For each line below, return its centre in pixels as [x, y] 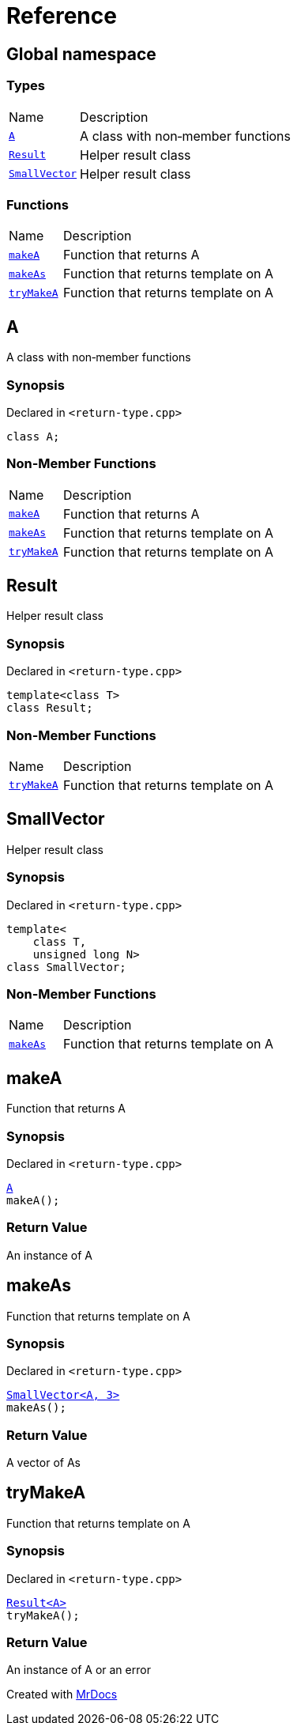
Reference [62, 16]
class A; [33, 436]
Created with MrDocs [62, 1695]
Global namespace [81, 54]
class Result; [50, 708]
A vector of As [43, 1463]
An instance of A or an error [79, 1670]
